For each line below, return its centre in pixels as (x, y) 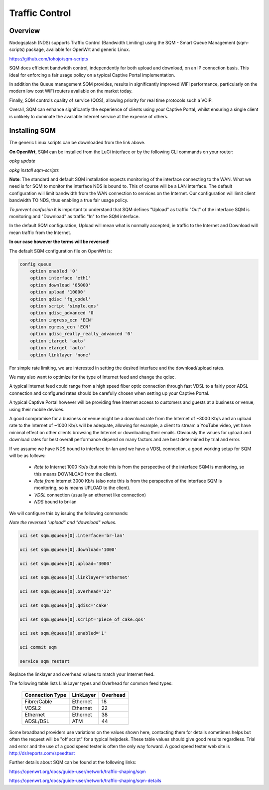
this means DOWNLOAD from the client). (76, 474)
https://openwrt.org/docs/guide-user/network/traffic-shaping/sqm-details (85, 781)
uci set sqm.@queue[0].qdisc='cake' (65, 605)
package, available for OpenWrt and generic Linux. (78, 49)
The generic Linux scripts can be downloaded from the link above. (77, 143)
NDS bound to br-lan (55, 502)
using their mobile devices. (37, 409)
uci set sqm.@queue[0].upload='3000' (66, 563)
